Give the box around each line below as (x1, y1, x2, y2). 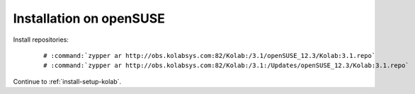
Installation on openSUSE (13, 11, 166, 26)
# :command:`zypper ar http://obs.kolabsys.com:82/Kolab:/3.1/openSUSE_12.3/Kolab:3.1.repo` (43, 52, 376, 59)
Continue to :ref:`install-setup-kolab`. (13, 77, 122, 86)
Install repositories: (13, 35, 69, 44)
